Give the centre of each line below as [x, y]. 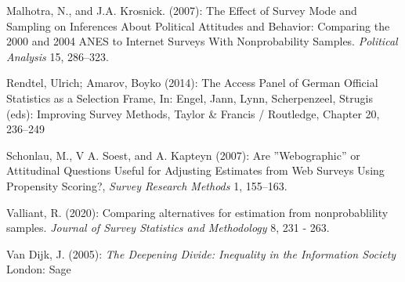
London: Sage [39, 269]
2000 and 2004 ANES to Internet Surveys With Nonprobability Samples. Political [202, 41]
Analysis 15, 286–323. [58, 56]
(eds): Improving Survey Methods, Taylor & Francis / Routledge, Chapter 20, [193, 113]
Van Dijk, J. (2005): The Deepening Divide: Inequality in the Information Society [201, 253]
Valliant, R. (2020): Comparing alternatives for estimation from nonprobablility [197, 212]
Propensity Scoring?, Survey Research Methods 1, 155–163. [147, 185]
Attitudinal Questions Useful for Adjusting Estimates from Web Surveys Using [195, 170]
